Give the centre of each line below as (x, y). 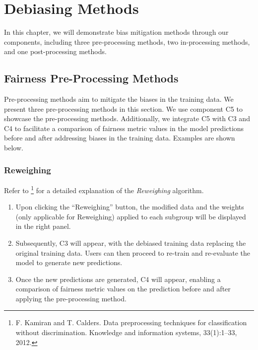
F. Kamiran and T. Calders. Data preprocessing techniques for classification (131, 322)
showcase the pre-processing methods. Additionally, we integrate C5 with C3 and (127, 118)
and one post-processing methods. (55, 51)
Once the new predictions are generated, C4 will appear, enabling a (118, 279)
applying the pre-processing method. (71, 298)
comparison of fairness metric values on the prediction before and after (123, 289)
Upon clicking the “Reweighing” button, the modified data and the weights (130, 207)
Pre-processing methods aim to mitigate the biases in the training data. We (119, 99)
